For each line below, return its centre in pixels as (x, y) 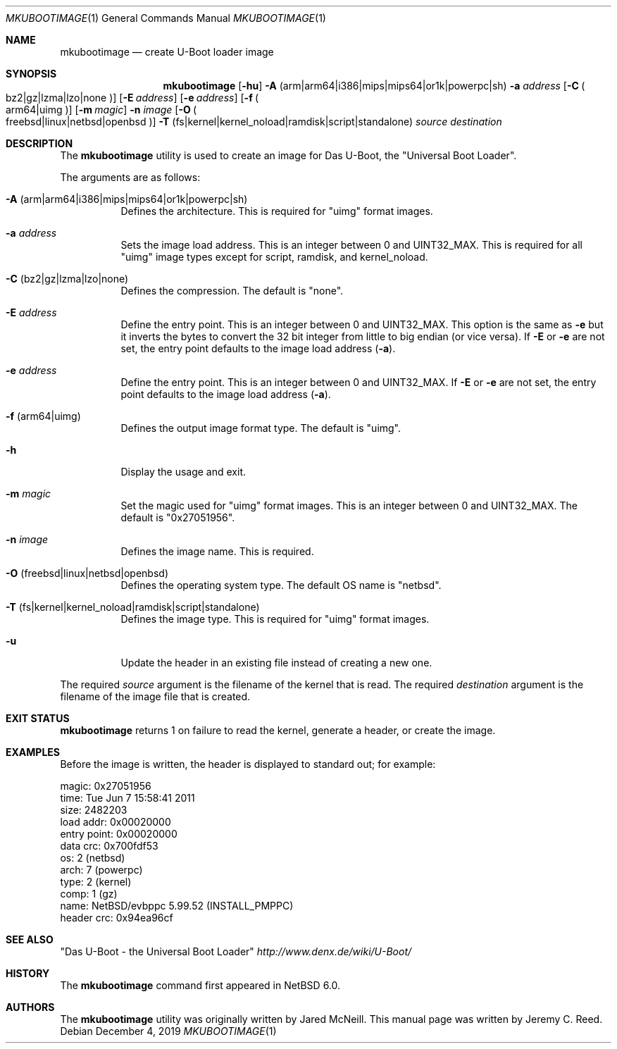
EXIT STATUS (38, 718)
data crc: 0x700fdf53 (109, 846)
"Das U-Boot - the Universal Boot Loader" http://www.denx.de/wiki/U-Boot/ (236, 951)
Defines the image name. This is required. (217, 551)
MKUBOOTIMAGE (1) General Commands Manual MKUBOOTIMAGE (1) (166, 18)
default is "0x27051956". (178, 517)
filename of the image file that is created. (155, 696)
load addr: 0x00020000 (116, 822)
